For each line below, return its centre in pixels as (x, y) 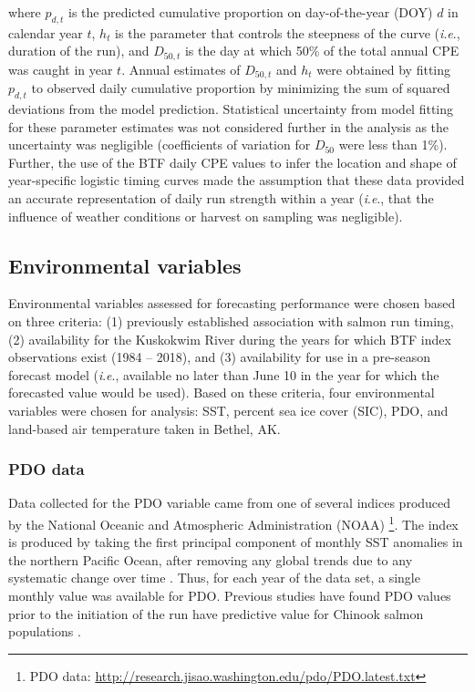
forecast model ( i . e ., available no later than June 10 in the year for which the (224, 374)
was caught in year (61, 69)
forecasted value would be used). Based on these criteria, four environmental (222, 392)
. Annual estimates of (181, 69)
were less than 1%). (393, 145)
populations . (45, 631)
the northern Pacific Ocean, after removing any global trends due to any (211, 559)
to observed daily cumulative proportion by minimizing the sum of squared (241, 88)
